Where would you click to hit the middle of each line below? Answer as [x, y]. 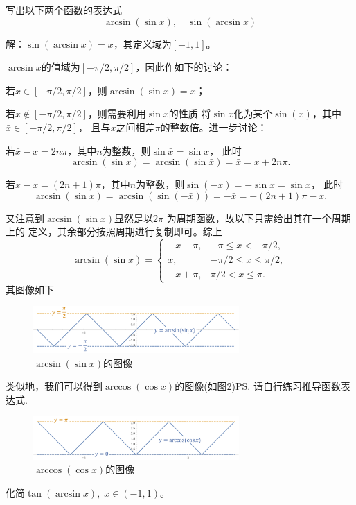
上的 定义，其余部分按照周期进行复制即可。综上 [114, 231]
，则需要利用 [117, 113]
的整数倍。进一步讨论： [214, 127]
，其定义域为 [142, 43]
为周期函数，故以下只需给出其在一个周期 [259, 217]
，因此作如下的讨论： [184, 67]
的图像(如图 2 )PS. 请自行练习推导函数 [258, 386]
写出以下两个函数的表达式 [64, 10]
